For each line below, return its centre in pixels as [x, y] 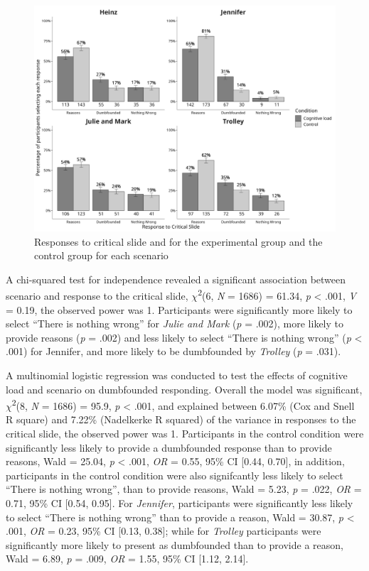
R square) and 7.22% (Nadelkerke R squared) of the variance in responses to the [181, 419]
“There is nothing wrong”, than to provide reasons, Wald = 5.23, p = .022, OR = [184, 489]
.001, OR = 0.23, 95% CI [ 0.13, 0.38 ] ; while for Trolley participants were [164, 531]
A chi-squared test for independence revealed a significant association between [176, 279]
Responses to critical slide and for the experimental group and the [178, 241]
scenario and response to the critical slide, [97, 296]
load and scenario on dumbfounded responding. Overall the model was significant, [184, 389]
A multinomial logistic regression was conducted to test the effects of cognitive [177, 375]
